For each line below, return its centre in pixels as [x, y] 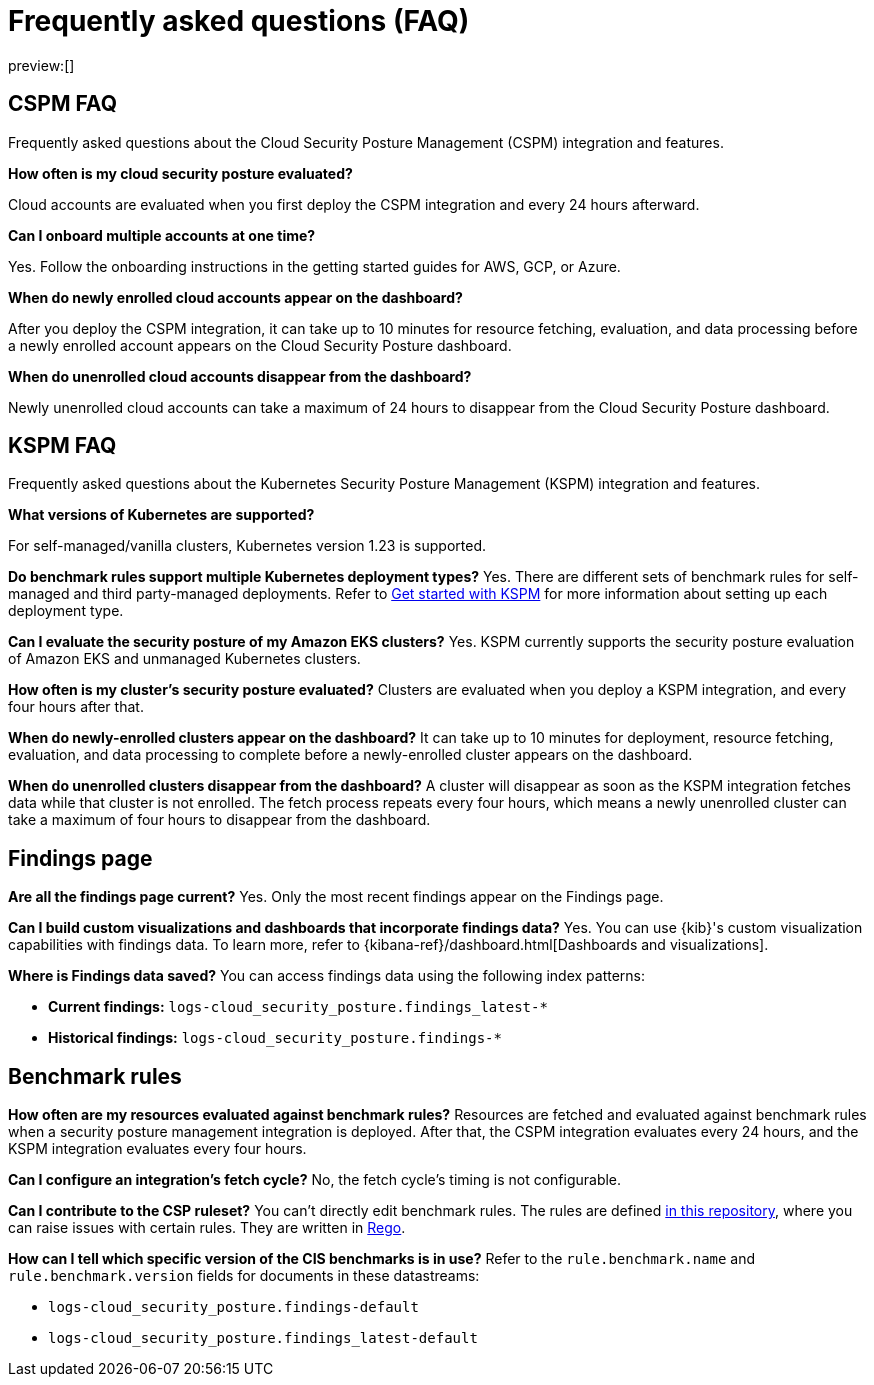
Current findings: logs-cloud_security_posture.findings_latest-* [298, 1007]
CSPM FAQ [62, 104]
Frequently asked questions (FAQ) [239, 21]
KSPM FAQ [62, 446]
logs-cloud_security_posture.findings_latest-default [263, 1338]
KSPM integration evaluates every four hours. [157, 1149]
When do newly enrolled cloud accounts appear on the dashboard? [235, 297]
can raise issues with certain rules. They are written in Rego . [207, 1228]
